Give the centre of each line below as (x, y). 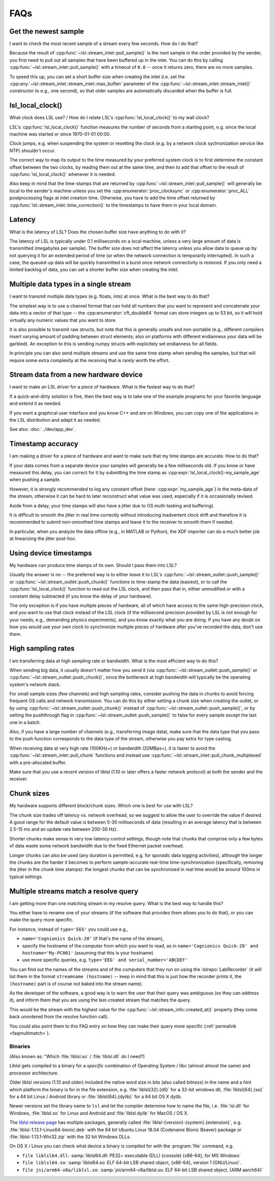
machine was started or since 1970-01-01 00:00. (60, 134)
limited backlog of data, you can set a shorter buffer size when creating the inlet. (94, 270)
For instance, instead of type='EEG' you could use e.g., (69, 929)
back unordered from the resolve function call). (59, 1017)
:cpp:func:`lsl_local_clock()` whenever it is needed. (63, 174)
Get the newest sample (47, 31)
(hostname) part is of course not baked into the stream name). (76, 984)
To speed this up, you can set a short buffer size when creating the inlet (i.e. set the (97, 76)
